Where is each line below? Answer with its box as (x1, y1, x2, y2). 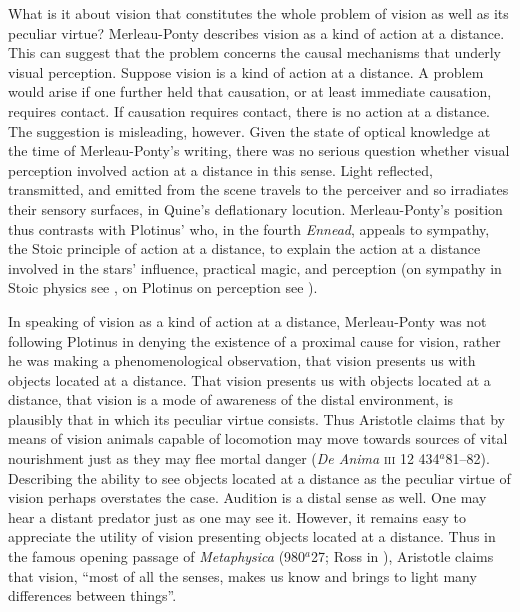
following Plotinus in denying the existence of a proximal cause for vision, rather (8, 330, 501, 351)
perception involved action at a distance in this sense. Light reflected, (8, 159, 433, 180)
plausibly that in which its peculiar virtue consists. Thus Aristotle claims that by (8, 408, 505, 429)
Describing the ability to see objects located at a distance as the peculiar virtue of (8, 467, 511, 488)
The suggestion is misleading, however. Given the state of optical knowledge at (8, 120, 491, 141)
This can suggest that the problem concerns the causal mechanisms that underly (8, 42, 501, 63)
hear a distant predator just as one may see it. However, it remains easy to (8, 506, 466, 527)
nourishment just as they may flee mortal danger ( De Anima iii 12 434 (8, 448, 440, 469)
